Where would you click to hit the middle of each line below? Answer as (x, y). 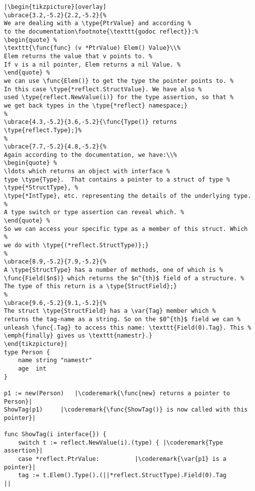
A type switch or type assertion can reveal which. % (94, 212)
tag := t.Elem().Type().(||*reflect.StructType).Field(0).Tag (122, 475)
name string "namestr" (55, 360)
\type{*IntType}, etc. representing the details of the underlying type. (128, 196)
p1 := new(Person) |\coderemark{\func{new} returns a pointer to (117, 393)
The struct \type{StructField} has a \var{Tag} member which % (110, 311)
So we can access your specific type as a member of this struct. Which (126, 229)
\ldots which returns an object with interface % (87, 171)
